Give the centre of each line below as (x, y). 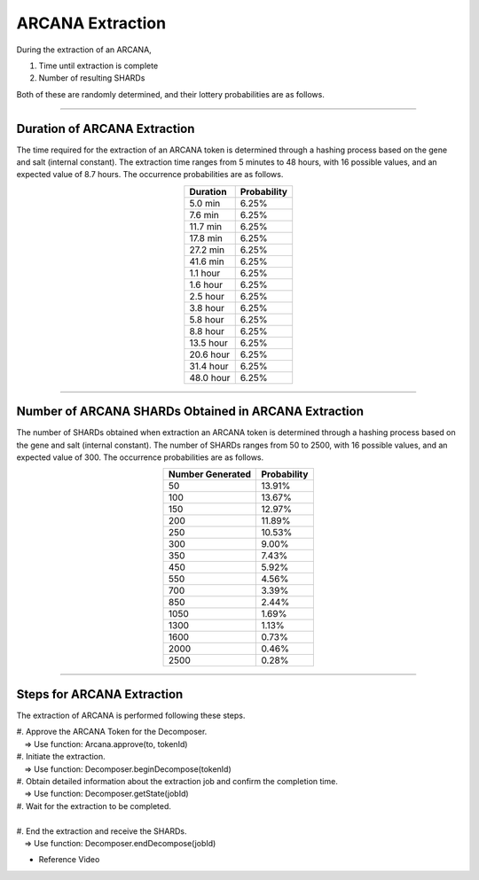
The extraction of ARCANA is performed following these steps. (131, 715)
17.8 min (206, 238)
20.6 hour (210, 354)
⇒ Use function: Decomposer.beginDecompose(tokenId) (128, 769)
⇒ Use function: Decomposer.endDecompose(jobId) (120, 843)
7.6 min (204, 214)
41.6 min (207, 261)
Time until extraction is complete (98, 66)
